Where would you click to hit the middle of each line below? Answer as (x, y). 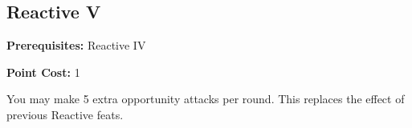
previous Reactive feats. (65, 114)
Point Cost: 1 (43, 72)
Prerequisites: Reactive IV (76, 45)
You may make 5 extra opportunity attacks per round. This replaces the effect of (206, 99)
